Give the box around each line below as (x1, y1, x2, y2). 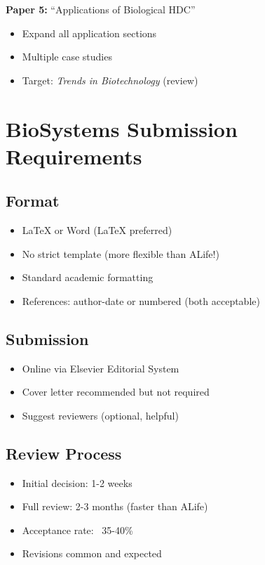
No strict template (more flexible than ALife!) (22, 246, 219, 261)
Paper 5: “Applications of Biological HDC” (6, 2, 196, 16)
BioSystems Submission (6, 114, 238, 143)
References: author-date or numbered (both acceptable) (22, 293, 260, 308)
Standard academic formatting (22, 270, 154, 285)
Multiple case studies (22, 49, 112, 64)
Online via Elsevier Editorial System (22, 361, 179, 375)
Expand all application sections (22, 25, 157, 40)
